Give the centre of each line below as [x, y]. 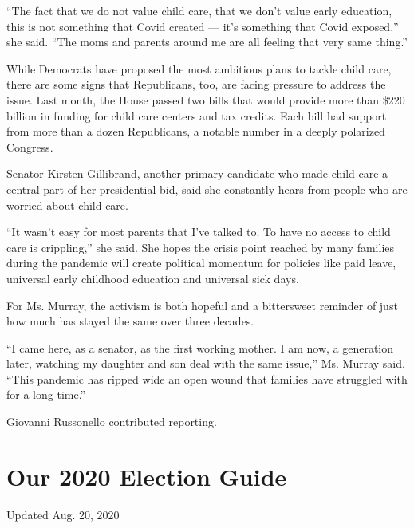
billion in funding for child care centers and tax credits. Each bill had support [197, 115]
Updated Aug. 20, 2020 [63, 514]
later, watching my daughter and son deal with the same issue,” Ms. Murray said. [206, 363]
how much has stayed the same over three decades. [130, 321]
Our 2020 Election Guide [147, 476]
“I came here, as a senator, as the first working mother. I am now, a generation [200, 347]
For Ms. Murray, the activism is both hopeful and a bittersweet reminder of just [202, 305]
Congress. [30, 146]
